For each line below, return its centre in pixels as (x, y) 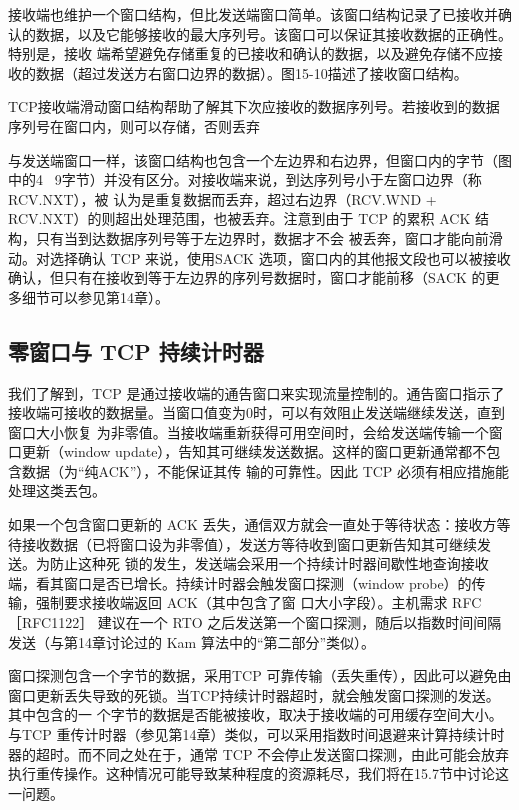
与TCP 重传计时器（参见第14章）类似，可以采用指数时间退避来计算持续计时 (256, 734)
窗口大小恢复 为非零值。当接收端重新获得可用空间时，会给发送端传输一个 (248, 431)
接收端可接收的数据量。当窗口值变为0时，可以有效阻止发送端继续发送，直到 (256, 412)
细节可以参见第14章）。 (95, 296)
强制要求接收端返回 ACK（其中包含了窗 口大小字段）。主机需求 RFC (258, 602)
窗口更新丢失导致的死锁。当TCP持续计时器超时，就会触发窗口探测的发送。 (254, 694)
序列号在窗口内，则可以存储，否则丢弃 (134, 125)
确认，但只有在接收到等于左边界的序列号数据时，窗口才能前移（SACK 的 (247, 277)
